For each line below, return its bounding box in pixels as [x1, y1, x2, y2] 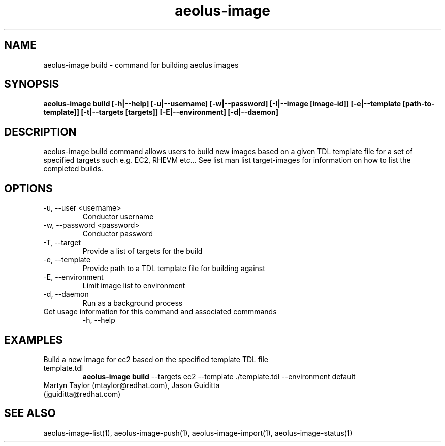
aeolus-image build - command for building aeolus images [43, 60, 239, 69]
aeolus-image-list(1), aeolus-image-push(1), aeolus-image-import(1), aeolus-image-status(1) [43, 428, 353, 437]
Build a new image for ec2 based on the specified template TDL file [43, 354, 269, 364]
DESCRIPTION [4, 125, 77, 138]
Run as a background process [82, 299, 183, 308]
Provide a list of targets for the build [82, 247, 203, 256]
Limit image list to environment [82, 281, 185, 290]
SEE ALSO [4, 407, 56, 420]
